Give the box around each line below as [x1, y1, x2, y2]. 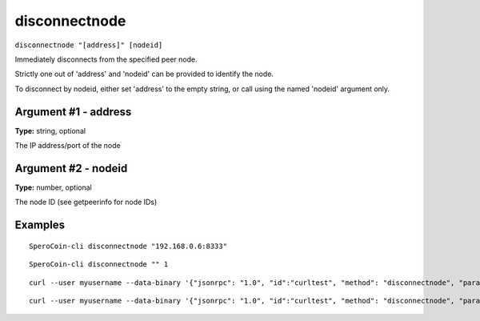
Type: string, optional [14, 126, 86, 135]
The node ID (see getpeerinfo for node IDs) [14, 197, 158, 207]
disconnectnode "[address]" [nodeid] [14, 40, 163, 50]
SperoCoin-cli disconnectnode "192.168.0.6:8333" [29, 241, 228, 251]
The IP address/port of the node [14, 141, 121, 150]
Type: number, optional [14, 183, 92, 192]
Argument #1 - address [14, 105, 132, 118]
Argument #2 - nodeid [14, 161, 128, 175]
